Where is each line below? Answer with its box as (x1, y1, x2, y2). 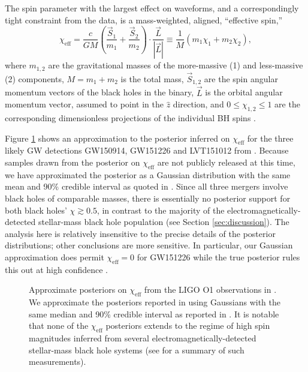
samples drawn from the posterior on (5, 156, 140, 169)
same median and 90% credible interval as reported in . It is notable (29, 307, 279, 320)
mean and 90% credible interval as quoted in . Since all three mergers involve (5, 180, 288, 193)
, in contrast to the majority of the (96, 203, 225, 216)
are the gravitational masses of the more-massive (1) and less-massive (48, 59, 303, 71)
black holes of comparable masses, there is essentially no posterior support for (5, 192, 291, 205)
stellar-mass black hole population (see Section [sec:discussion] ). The (38, 215, 289, 228)
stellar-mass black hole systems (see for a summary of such (29, 343, 244, 356)
